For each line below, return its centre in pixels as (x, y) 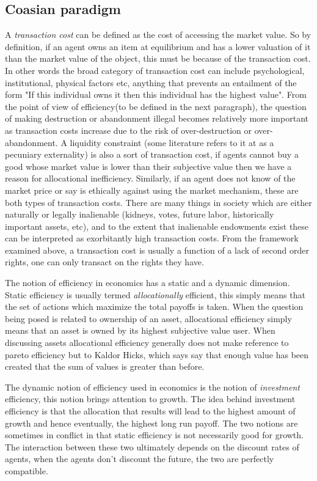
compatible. (27, 470)
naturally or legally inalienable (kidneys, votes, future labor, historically (140, 214)
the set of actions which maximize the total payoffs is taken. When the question (154, 307)
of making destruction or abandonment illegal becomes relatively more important (157, 118)
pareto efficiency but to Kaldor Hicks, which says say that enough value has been (157, 354)
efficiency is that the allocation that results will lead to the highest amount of (150, 411)
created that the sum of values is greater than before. (105, 366)
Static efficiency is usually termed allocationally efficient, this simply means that (155, 294)
